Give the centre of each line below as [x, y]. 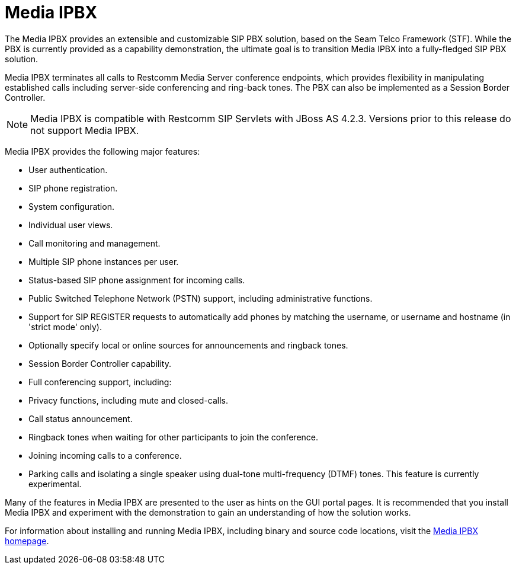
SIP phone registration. [73, 188]
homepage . [27, 541]
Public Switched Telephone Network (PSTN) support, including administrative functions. [201, 298]
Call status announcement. [81, 418]
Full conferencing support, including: [100, 382]
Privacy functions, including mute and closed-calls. [129, 400]
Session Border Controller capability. [100, 363]
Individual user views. [71, 225]
